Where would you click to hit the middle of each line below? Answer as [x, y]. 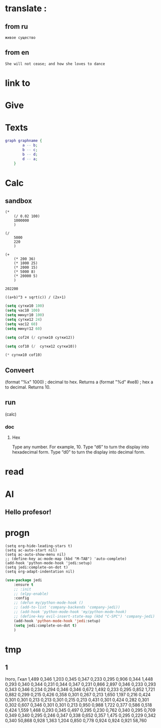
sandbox [19, 201]
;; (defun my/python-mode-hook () [48, 603]
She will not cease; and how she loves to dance [55, 64]
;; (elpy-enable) [31, 594]
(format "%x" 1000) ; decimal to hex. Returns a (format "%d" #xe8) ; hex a [79, 382]
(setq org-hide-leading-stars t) [39, 546]
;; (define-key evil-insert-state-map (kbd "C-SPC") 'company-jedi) [84, 616]
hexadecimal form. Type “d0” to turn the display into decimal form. [79, 452]
